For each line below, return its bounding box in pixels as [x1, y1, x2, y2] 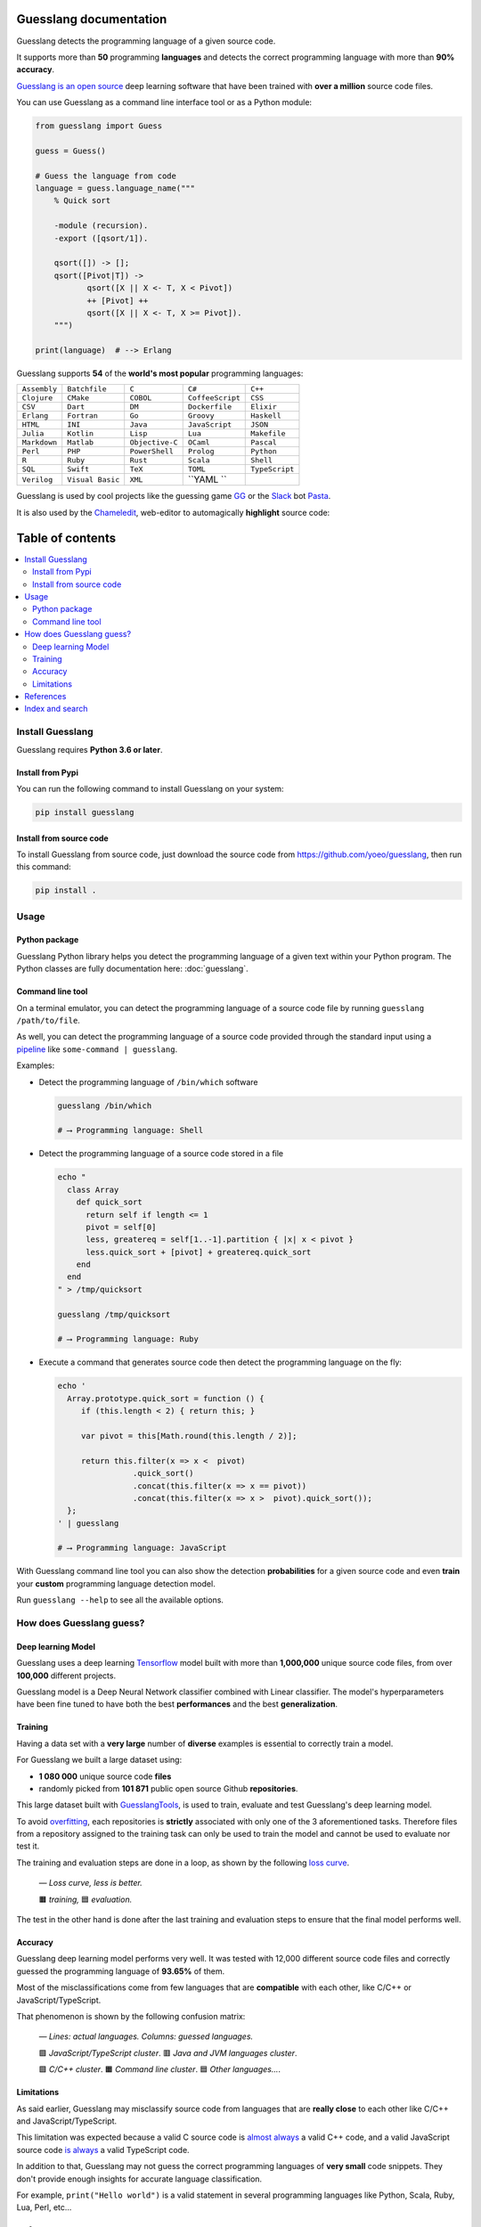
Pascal [250, 437, 278, 447]
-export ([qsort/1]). [53, 232, 149, 243]
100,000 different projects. [16, 1670, 116, 1681]
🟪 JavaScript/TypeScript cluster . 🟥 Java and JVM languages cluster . [38, 2047, 298, 2058]
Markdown [21, 437, 58, 447]
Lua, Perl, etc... [16, 2202, 72, 2213]
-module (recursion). [53, 221, 149, 231]
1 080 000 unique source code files [38, 1771, 172, 1782]
